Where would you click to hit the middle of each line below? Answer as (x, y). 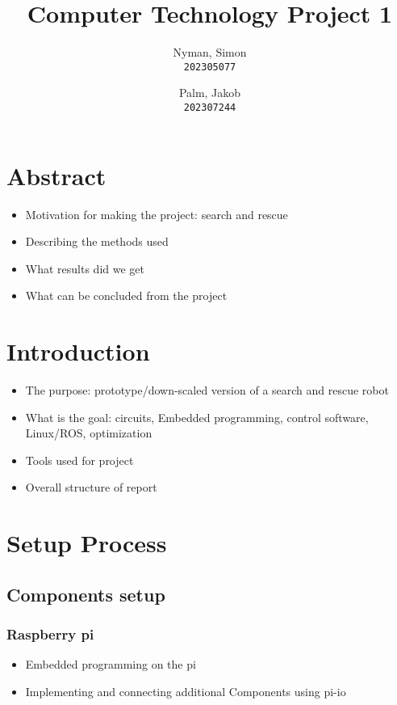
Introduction (78, 351)
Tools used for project (79, 460)
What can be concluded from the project (126, 296)
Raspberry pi (50, 634)
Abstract (56, 175)
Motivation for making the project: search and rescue (157, 214)
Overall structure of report (91, 487)
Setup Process (87, 543)
